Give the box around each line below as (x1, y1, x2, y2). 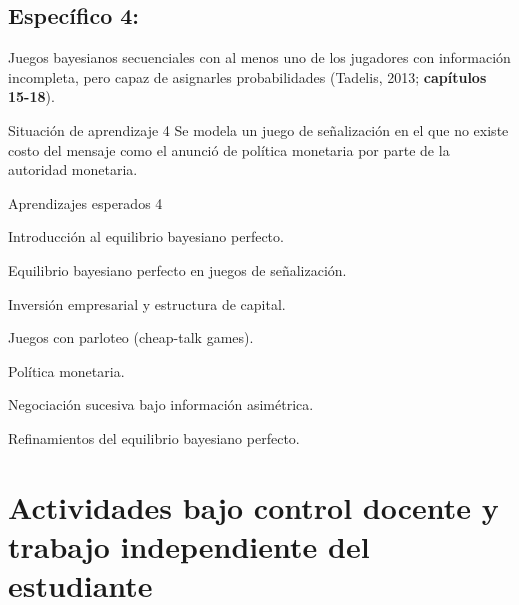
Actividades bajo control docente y (8, 486, 499, 527)
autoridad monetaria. (8, 159, 138, 180)
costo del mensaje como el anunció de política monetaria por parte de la (8, 139, 450, 160)
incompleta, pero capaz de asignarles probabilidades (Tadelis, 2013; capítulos (8, 66, 487, 87)
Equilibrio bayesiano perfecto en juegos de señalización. (8, 259, 347, 280)
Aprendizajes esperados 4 (8, 192, 163, 213)
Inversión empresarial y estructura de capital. (8, 293, 286, 314)
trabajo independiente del (8, 525, 370, 566)
